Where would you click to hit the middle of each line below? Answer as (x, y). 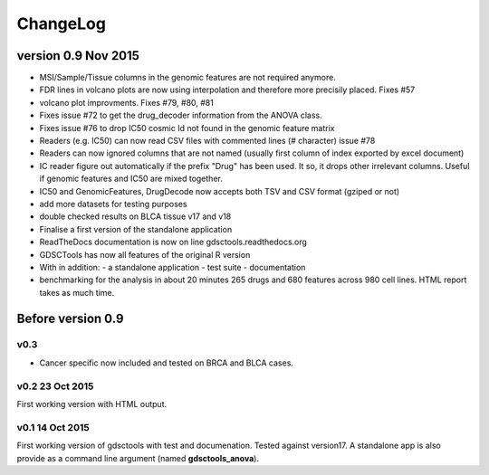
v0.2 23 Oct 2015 (55, 386)
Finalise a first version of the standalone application (136, 229)
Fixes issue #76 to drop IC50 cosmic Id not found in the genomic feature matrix (187, 128)
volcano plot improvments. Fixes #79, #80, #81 (127, 102)
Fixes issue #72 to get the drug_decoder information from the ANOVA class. (181, 115)
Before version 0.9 (70, 318)
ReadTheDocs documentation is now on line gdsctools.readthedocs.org (173, 242)
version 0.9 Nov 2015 (78, 56)
